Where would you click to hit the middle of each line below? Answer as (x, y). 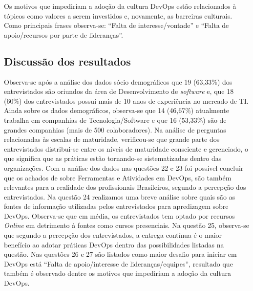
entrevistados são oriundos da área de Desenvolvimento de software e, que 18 (119, 91)
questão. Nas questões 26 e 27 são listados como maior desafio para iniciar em (120, 254)
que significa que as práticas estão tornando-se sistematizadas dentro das (113, 158)
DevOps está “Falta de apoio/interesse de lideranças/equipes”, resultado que (118, 263)
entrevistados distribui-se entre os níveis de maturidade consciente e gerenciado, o (126, 148)
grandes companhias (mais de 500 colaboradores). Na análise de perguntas (115, 129)
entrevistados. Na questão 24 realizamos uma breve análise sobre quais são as (120, 196)
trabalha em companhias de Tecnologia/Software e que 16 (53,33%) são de (115, 120)
